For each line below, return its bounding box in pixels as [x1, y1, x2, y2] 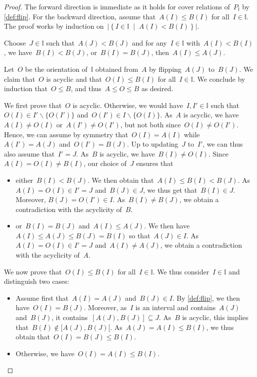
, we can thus [203, 139, 243, 149]
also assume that [4, 148, 55, 159]
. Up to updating [127, 139, 178, 149]
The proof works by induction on [4, 21, 104, 31]
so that [129, 230, 151, 240]
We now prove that [4, 266, 62, 276]
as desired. [141, 83, 173, 94]
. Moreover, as [84, 302, 127, 313]
